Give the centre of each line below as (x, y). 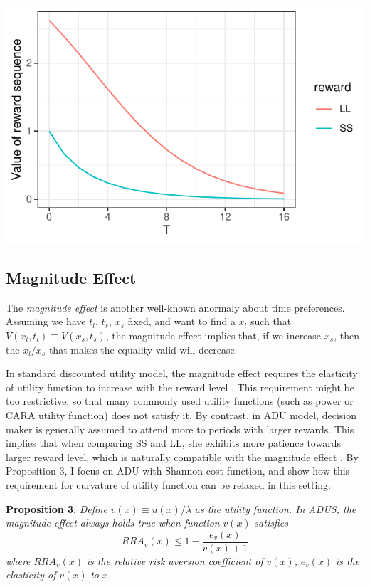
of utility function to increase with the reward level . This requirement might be (180, 387)
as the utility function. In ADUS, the (275, 508)
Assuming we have (46, 321)
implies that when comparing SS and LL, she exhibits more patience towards (173, 443)
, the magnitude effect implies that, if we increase (213, 335)
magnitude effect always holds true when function (113, 523)
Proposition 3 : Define (57, 508)
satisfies (271, 523)
